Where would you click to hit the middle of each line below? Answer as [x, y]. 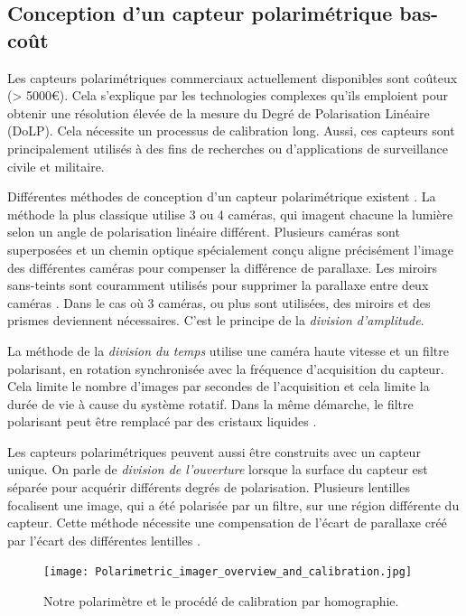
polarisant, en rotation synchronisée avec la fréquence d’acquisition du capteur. [226, 368]
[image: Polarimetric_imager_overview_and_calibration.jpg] [228, 572]
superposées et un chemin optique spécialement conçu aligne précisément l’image [230, 249]
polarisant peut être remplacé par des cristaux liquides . [162, 421]
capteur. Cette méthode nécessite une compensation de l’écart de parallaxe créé [227, 523]
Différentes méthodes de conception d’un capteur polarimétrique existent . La [222, 196]
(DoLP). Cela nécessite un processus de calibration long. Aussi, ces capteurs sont [231, 131]
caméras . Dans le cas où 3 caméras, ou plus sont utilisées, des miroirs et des [219, 302]
